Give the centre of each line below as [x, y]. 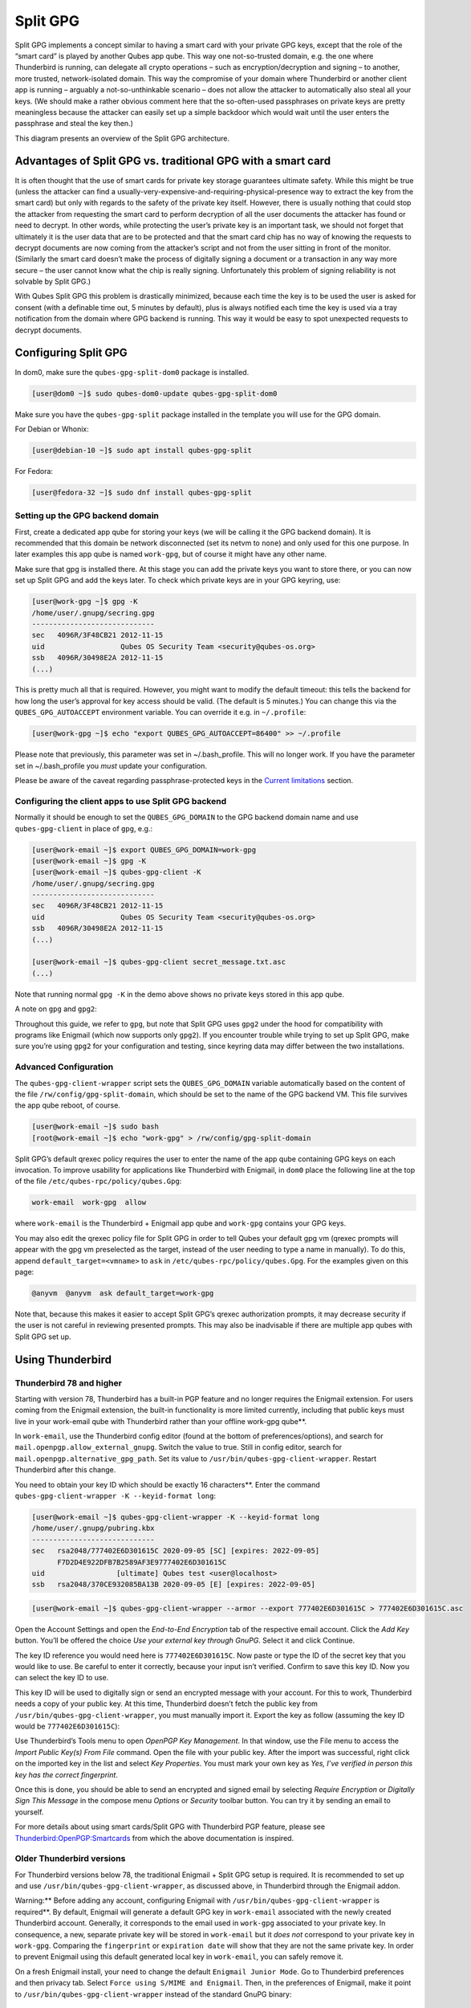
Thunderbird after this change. [65, 1470]
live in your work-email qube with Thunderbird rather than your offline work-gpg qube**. [161, 1421]
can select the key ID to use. [62, 1678]
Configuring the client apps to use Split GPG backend [121, 801]
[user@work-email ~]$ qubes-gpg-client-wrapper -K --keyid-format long [176, 1517]
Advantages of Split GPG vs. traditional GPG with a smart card [173, 161]
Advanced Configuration [64, 1067]
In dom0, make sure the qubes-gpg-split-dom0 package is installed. [132, 372]
